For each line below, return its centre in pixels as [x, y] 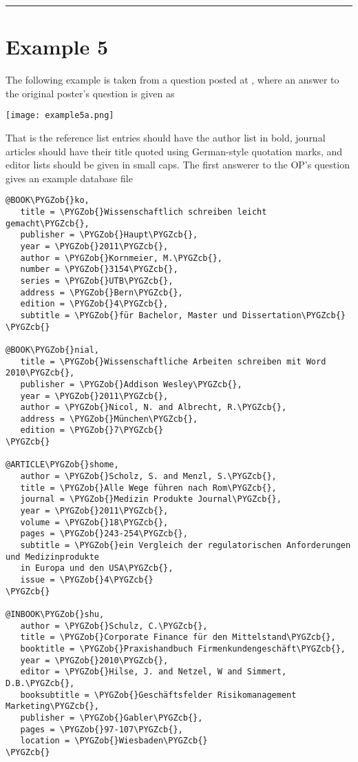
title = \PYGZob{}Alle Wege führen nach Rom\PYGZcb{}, [148, 488]
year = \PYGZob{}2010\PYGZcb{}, [94, 660]
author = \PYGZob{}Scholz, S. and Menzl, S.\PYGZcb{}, [148, 477]
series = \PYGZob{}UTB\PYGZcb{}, [97, 281]
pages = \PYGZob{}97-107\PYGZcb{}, [102, 729]
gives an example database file [69, 178]
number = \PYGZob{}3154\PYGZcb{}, [99, 270]
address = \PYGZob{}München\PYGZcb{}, [109, 419]
